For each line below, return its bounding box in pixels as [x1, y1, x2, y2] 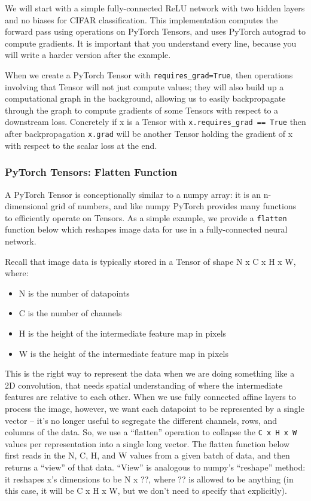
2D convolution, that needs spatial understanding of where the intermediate [5, 378, 283, 391]
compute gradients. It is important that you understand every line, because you [5, 36, 297, 49]
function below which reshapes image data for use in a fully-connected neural [5, 223, 288, 236]
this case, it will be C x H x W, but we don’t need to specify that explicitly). [5, 484, 287, 497]
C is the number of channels [19, 307, 122, 319]
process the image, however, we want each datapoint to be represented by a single [5, 402, 304, 414]
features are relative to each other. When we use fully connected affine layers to [5, 390, 296, 403]
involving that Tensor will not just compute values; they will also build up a [5, 80, 284, 93]
